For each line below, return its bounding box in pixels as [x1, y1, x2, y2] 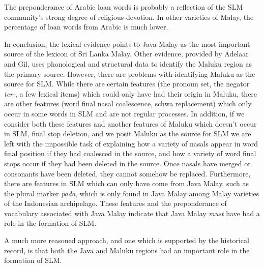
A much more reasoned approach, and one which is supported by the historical [4, 235, 249, 246]
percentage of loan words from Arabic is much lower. [4, 21, 168, 32]
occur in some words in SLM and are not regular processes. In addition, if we [4, 108, 245, 118]
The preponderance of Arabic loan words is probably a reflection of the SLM [4, 2, 243, 12]
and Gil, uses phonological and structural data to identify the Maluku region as [4, 58, 252, 69]
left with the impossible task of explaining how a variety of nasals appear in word [4, 138, 258, 149]
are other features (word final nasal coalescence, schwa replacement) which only [4, 98, 252, 109]
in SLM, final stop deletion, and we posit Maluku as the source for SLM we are [4, 128, 251, 139]
